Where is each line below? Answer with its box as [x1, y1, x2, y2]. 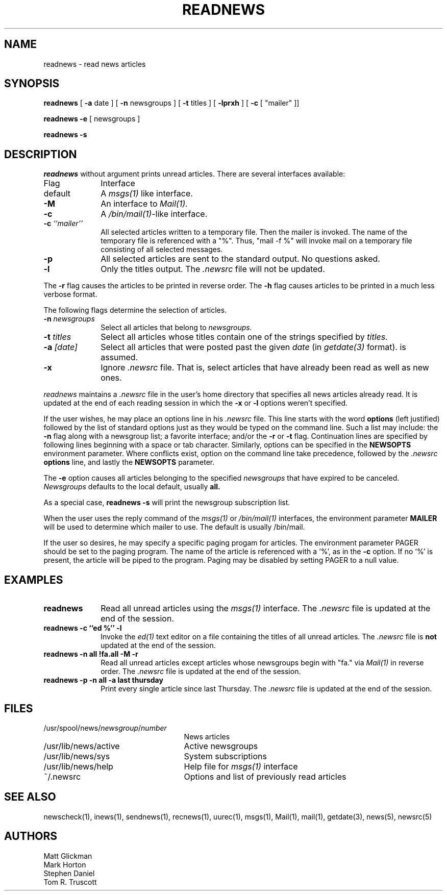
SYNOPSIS [4, 77, 60, 90]
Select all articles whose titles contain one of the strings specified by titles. [101, 332, 388, 342]
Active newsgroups [184, 740, 258, 751]
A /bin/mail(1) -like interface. [101, 209, 208, 219]
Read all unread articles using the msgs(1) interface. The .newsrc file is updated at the [101, 603, 431, 614]
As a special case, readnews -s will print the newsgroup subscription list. [43, 498, 290, 507]
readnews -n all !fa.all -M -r [43, 650, 138, 659]
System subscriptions [184, 751, 267, 761]
